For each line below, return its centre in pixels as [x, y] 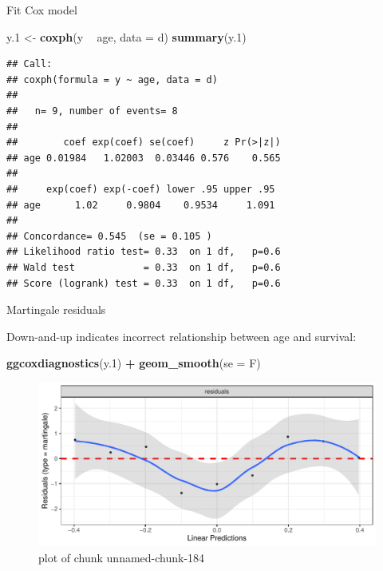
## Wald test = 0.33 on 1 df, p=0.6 [144, 267]
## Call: [30, 64]
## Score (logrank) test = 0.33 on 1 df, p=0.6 [144, 283]
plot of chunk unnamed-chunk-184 [122, 557]
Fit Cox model [42, 10]
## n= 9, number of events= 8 [92, 111]
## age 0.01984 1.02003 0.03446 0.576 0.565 [144, 158]
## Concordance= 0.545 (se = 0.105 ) [109, 236]
